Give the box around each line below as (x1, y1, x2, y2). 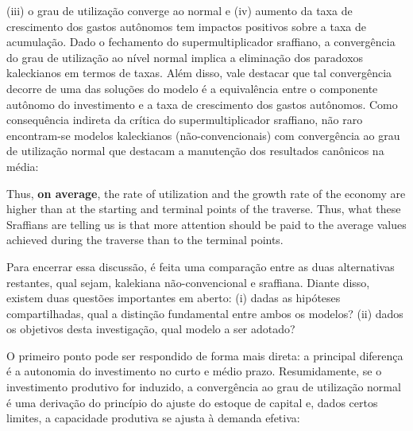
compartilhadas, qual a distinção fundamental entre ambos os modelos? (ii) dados (6, 305, 403, 321)
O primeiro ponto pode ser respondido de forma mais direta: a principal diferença (6, 347, 403, 363)
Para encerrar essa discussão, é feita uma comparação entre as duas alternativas (6, 258, 395, 274)
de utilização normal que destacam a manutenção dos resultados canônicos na (6, 142, 384, 159)
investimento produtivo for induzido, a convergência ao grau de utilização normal (6, 379, 401, 395)
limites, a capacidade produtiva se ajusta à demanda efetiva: (6, 410, 300, 426)
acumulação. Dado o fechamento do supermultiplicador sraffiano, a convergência (6, 33, 396, 50)
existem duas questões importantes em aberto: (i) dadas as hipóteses (6, 289, 341, 306)
